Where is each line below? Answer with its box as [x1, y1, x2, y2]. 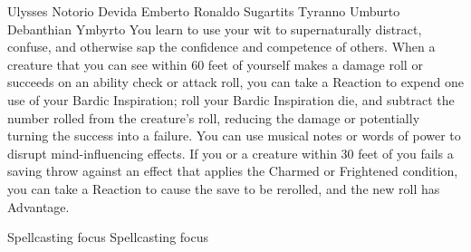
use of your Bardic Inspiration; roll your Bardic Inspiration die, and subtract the [7, 90, 455, 109]
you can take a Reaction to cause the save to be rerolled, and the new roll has [7, 179, 440, 198]
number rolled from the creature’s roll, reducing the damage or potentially [7, 108, 420, 127]
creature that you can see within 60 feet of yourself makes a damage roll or [7, 54, 423, 73]
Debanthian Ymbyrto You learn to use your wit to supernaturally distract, [7, 19, 422, 38]
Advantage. [7, 197, 70, 216]
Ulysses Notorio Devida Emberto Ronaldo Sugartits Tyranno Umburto [7, 2, 400, 20]
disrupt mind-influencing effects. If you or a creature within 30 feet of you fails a [7, 143, 454, 162]
